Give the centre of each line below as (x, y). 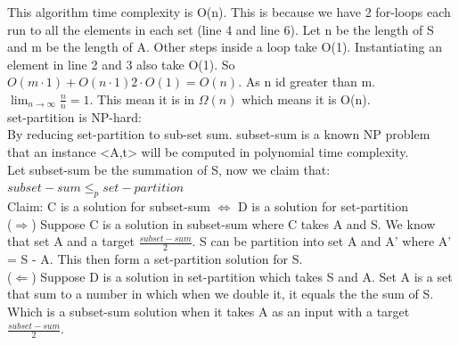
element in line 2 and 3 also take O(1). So (121, 64)
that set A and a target (71, 241)
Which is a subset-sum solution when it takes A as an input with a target (209, 311)
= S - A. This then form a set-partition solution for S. (155, 258)
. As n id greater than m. (307, 82)
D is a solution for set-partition (323, 205)
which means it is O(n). (306, 99)
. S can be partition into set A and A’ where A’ (322, 241)
